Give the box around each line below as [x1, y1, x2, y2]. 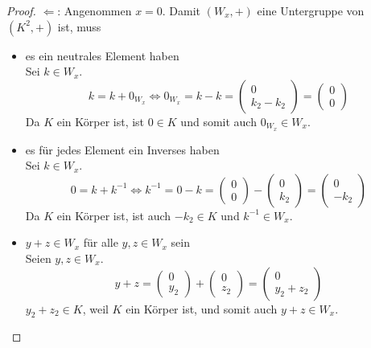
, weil [82, 300, 109, 317]
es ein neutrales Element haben [25, 47, 179, 63]
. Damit [162, 2, 201, 18]
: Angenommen [57, 2, 132, 18]
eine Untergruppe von [257, 2, 365, 18]
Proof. [6, 2, 36, 18]
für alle [83, 234, 118, 251]
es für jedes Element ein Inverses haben [25, 141, 220, 158]
